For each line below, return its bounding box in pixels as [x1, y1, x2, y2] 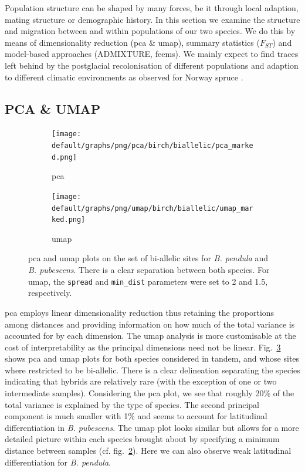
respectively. [28, 286, 72, 299]
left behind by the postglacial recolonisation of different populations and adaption [5, 59, 299, 71]
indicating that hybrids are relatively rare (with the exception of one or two [5, 375, 277, 387]
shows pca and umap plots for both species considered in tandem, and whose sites [5, 352, 300, 365]
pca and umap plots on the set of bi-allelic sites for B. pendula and [28, 252, 269, 264]
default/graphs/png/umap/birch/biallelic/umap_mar [52, 204, 253, 213]
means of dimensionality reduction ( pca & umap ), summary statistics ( [5, 36, 260, 48]
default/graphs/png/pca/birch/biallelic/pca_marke [52, 141, 253, 150]
